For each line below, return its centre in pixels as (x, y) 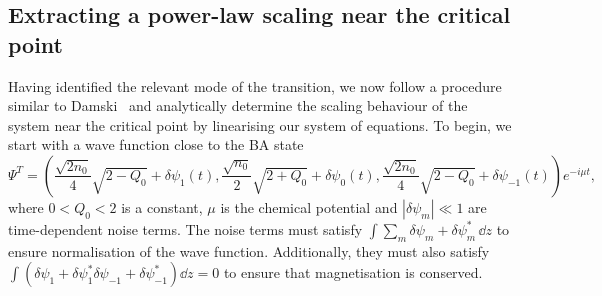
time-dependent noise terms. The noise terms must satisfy (185, 228)
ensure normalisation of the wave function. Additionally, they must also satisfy (249, 250)
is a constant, (162, 206)
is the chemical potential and (309, 206)
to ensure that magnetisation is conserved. (353, 272)
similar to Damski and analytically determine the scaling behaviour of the (238, 105)
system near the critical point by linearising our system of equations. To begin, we (260, 124)
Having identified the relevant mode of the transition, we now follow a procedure (255, 85)
